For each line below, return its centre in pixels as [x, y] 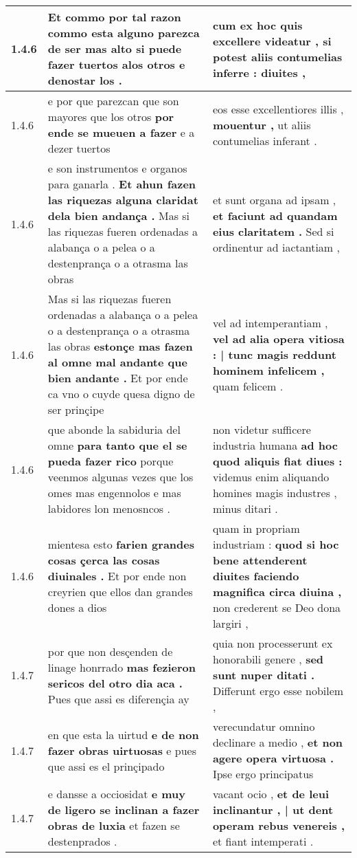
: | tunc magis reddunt [274, 354]
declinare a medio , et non [278, 742]
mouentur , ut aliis [262, 124]
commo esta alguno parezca [124, 33]
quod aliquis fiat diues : [277, 461]
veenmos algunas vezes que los [120, 477]
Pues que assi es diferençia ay [118, 698]
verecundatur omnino [264, 726]
